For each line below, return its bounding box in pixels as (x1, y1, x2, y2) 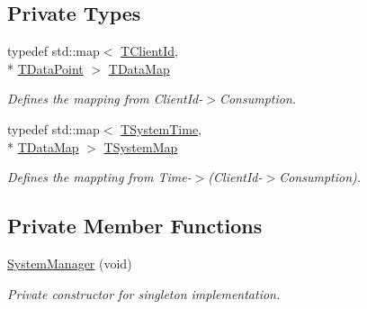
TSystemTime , (121, 119, 202, 138)
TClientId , (121, 41, 178, 60)
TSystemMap (103, 137, 178, 156)
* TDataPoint (7, 59, 84, 77)
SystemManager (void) (7, 253, 132, 272)
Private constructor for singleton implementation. (7, 284, 281, 303)
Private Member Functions (7, 212, 263, 240)
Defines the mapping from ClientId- (7, 89, 203, 108)
